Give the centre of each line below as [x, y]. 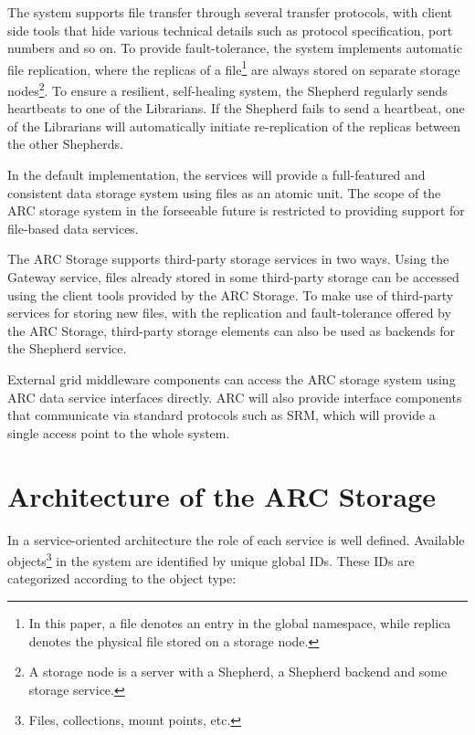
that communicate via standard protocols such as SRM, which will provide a [222, 415]
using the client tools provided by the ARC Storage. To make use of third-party [231, 294]
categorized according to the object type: [122, 578]
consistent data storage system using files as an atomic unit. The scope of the [224, 192]
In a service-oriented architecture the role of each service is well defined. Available [236, 539]
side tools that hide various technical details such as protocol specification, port [230, 30]
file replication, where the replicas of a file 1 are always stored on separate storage [234, 68]
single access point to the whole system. [119, 432]
